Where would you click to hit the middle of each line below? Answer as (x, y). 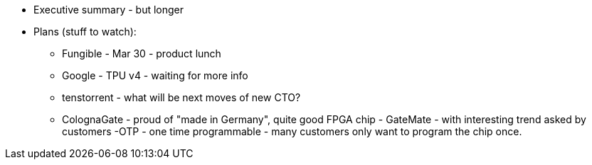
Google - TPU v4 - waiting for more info (155, 75)
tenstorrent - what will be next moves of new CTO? (181, 97)
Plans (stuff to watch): (85, 32)
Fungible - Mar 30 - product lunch (142, 53)
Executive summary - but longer (109, 10)
